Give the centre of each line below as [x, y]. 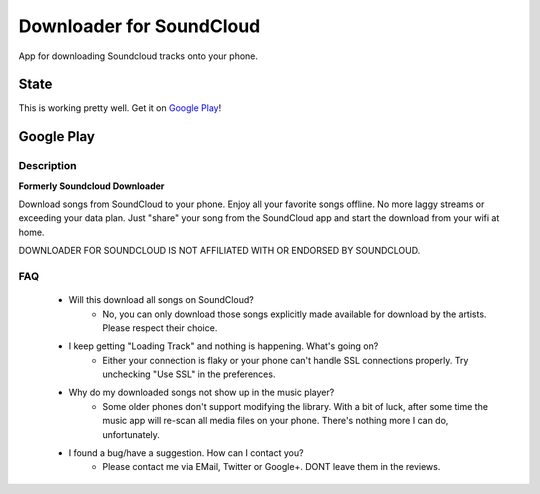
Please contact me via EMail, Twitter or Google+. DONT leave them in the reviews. [271, 467]
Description [47, 166]
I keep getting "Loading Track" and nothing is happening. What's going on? [223, 346]
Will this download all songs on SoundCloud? [161, 300]
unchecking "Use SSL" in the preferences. [189, 374]
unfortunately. [131, 434]
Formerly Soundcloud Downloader [91, 186]
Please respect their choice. [160, 327]
